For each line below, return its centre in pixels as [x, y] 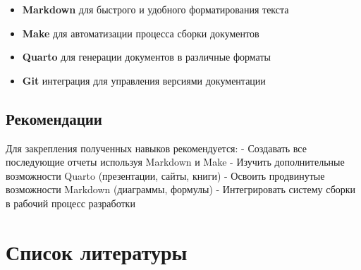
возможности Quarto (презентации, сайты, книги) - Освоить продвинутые [165, 175]
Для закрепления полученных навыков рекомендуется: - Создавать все [156, 148]
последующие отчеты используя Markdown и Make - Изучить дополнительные [175, 162]
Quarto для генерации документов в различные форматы [146, 57]
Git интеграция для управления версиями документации [144, 80]
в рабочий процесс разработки [71, 203]
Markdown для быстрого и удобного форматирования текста [155, 9]
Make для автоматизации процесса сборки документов [141, 33]
